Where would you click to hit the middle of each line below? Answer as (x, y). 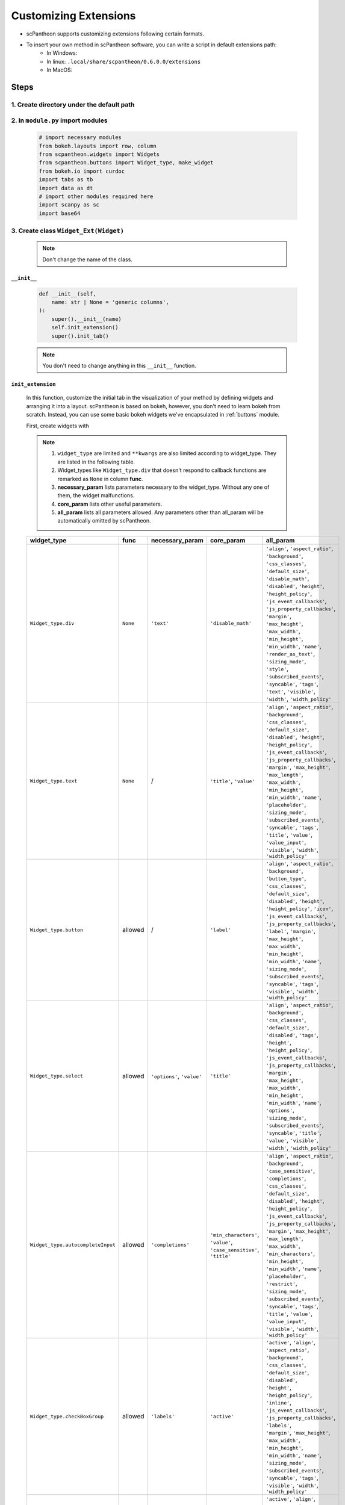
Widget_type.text (54, 780)
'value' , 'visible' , (292, 1140)
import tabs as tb (66, 180)
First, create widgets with (58, 426)
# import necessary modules (80, 138)
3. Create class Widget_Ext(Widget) (68, 231)
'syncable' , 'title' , (294, 1132)
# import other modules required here (96, 196)
